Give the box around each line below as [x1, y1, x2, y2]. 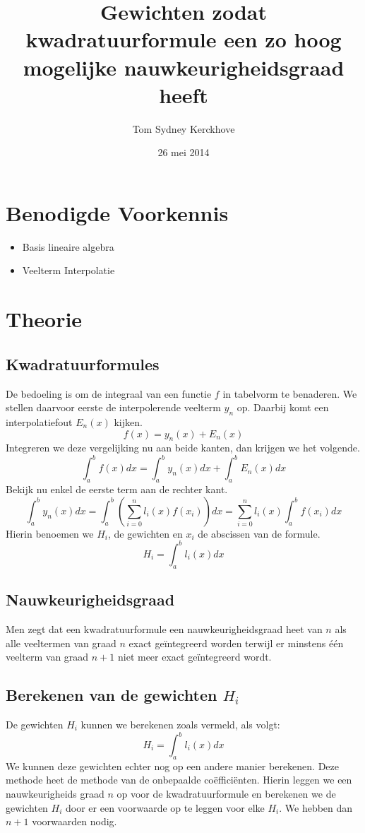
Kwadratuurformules [6, 353, 160, 374]
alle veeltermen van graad [6, 635, 116, 650]
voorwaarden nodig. [32, 814, 117, 829]
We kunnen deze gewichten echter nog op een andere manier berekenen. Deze [6, 758, 340, 773]
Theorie [6, 305, 83, 333]
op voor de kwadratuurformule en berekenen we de [116, 786, 336, 800]
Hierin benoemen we [6, 526, 94, 540]
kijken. [114, 414, 143, 429]
